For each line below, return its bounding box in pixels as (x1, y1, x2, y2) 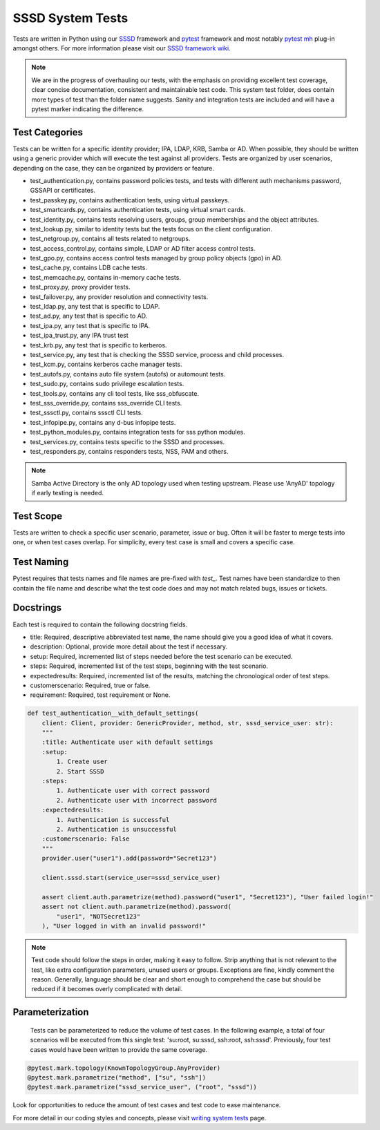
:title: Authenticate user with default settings (41, 738, 213, 746)
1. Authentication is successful (56, 816, 170, 823)
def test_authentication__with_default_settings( (27, 709, 199, 718)
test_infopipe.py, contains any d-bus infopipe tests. (30, 418, 176, 426)
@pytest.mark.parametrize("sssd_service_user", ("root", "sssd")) (27, 1083, 257, 1091)
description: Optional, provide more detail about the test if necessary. (30, 642, 228, 651)
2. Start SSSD (56, 767, 104, 775)
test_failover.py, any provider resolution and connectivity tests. (30, 292, 209, 300)
